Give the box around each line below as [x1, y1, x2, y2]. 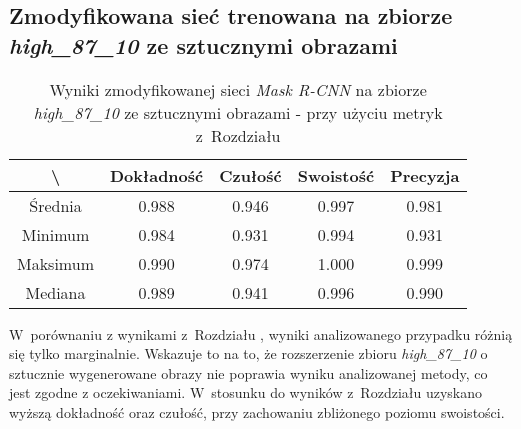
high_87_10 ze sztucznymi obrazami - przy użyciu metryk [33, 100, 443, 124]
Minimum [21, 222, 90, 246]
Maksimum [17, 251, 94, 275]
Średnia [29, 193, 82, 217]
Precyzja [390, 163, 460, 187]
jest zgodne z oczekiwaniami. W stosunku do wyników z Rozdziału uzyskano [9, 382, 483, 403]
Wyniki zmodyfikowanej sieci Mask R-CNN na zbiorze [49, 77, 427, 101]
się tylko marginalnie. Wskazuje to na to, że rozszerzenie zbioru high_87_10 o [9, 343, 488, 364]
